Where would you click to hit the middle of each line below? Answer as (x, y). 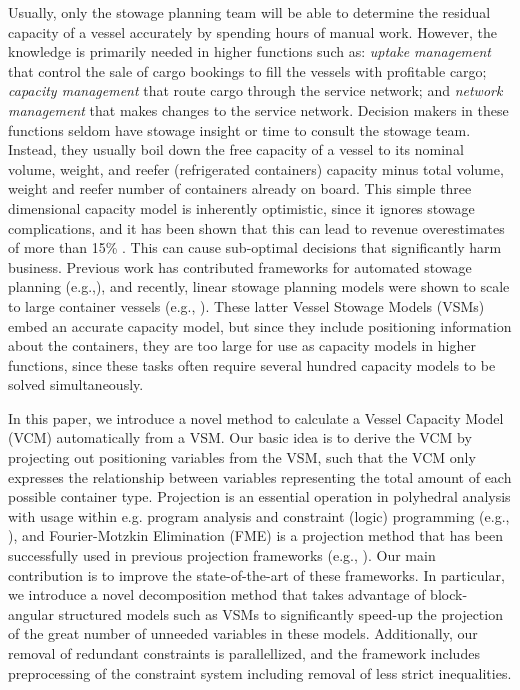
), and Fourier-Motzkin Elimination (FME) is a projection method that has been (256, 535)
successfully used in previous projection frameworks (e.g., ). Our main (222, 555)
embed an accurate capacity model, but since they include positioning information (260, 325)
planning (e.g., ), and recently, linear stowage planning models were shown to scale (259, 286)
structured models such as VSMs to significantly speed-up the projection (280, 613)
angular (31, 613)
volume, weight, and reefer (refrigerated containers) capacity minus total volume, (256, 168)
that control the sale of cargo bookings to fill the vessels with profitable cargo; (247, 70)
